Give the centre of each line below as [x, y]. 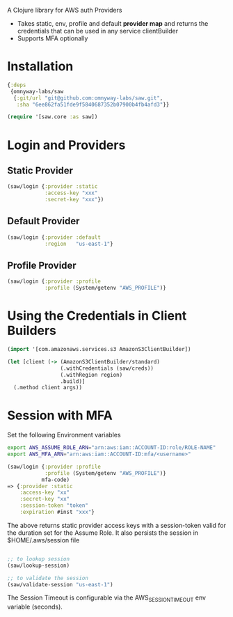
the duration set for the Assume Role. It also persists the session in [103, 533]
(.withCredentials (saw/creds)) [107, 368]
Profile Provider [42, 265]
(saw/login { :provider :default [54, 237]
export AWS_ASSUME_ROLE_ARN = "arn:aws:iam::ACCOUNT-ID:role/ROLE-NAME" [112, 448]
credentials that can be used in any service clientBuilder [98, 31]
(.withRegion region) [91, 375]
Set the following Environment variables [64, 435]
